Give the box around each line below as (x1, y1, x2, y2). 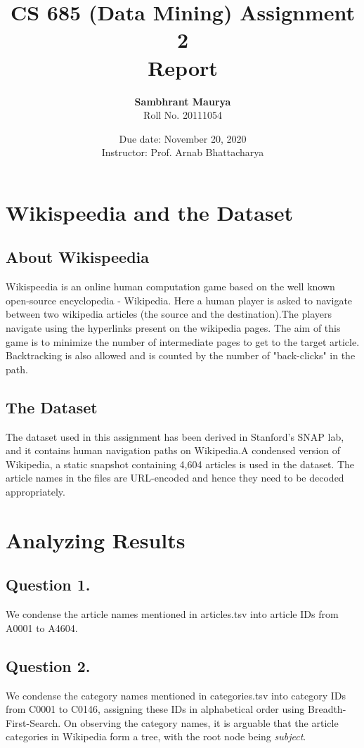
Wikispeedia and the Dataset (6, 198, 293, 226)
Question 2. (6, 654, 91, 676)
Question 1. (6, 574, 91, 595)
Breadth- (308, 702, 346, 716)
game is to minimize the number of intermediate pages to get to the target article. (6, 334, 360, 349)
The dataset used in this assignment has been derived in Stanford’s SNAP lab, (6, 429, 344, 444)
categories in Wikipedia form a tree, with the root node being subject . (6, 729, 306, 744)
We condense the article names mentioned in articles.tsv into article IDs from (6, 607, 339, 621)
